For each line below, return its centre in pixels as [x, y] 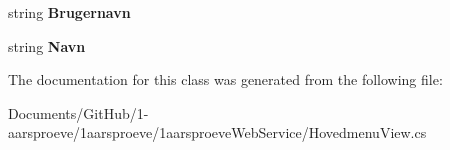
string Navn [47, 45]
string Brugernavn [69, 12]
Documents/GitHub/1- [78, 112]
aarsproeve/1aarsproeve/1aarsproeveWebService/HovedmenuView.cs [217, 132]
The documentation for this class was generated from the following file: [225, 79]
